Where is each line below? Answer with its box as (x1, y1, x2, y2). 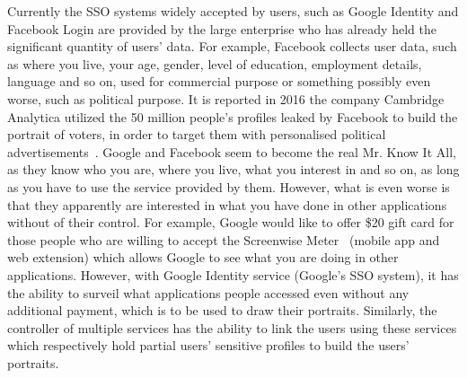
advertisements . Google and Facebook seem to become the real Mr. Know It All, (7, 142, 456, 161)
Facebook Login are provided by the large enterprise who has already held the (7, 19, 436, 38)
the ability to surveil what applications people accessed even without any (7, 283, 410, 302)
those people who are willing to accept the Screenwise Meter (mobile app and (7, 230, 440, 249)
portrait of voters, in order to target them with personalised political (7, 125, 386, 144)
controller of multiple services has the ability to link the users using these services (7, 318, 457, 337)
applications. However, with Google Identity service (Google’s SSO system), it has (7, 265, 459, 284)
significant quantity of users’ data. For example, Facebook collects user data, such (7, 37, 457, 56)
